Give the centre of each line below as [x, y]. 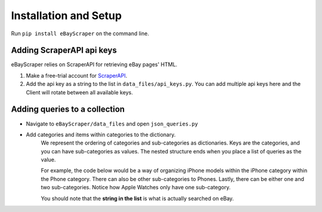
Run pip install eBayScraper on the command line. [80, 33]
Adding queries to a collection [68, 110]
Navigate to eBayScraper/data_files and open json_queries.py [112, 124]
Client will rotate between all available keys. [80, 92]
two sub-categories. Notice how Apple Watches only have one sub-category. [136, 188]
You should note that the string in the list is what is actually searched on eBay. [137, 198]
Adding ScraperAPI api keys [64, 50]
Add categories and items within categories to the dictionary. [101, 134]
